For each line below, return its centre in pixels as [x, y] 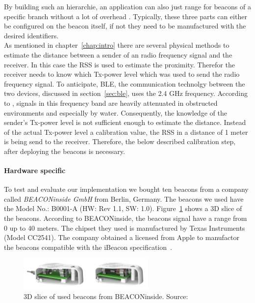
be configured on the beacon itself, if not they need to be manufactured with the [125, 26]
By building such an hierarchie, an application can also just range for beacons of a [127, 6]
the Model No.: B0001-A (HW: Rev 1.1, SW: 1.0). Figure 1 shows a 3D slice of [123, 208]
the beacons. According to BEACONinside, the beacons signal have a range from [126, 218]
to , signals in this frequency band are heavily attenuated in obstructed [111, 103]
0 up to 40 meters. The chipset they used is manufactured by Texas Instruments [125, 227]
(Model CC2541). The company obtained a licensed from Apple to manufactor [122, 237]
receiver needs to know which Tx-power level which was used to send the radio [122, 74]
